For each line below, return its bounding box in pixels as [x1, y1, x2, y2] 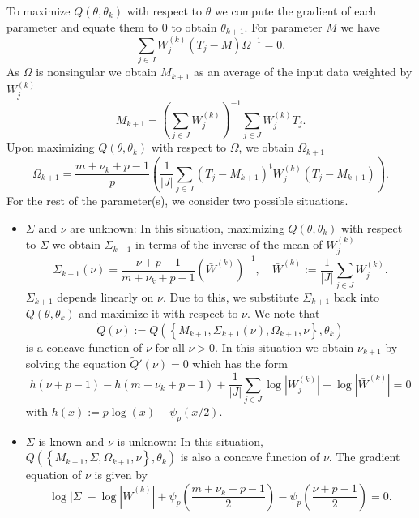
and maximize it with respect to [79, 304, 238, 321]
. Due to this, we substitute [162, 288, 299, 305]
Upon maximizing [6, 139, 95, 156]
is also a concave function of [180, 448, 320, 465]
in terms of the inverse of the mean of [135, 236, 323, 253]
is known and [38, 432, 105, 449]
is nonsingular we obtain [36, 63, 157, 80]
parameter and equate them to [6, 18, 159, 35]
